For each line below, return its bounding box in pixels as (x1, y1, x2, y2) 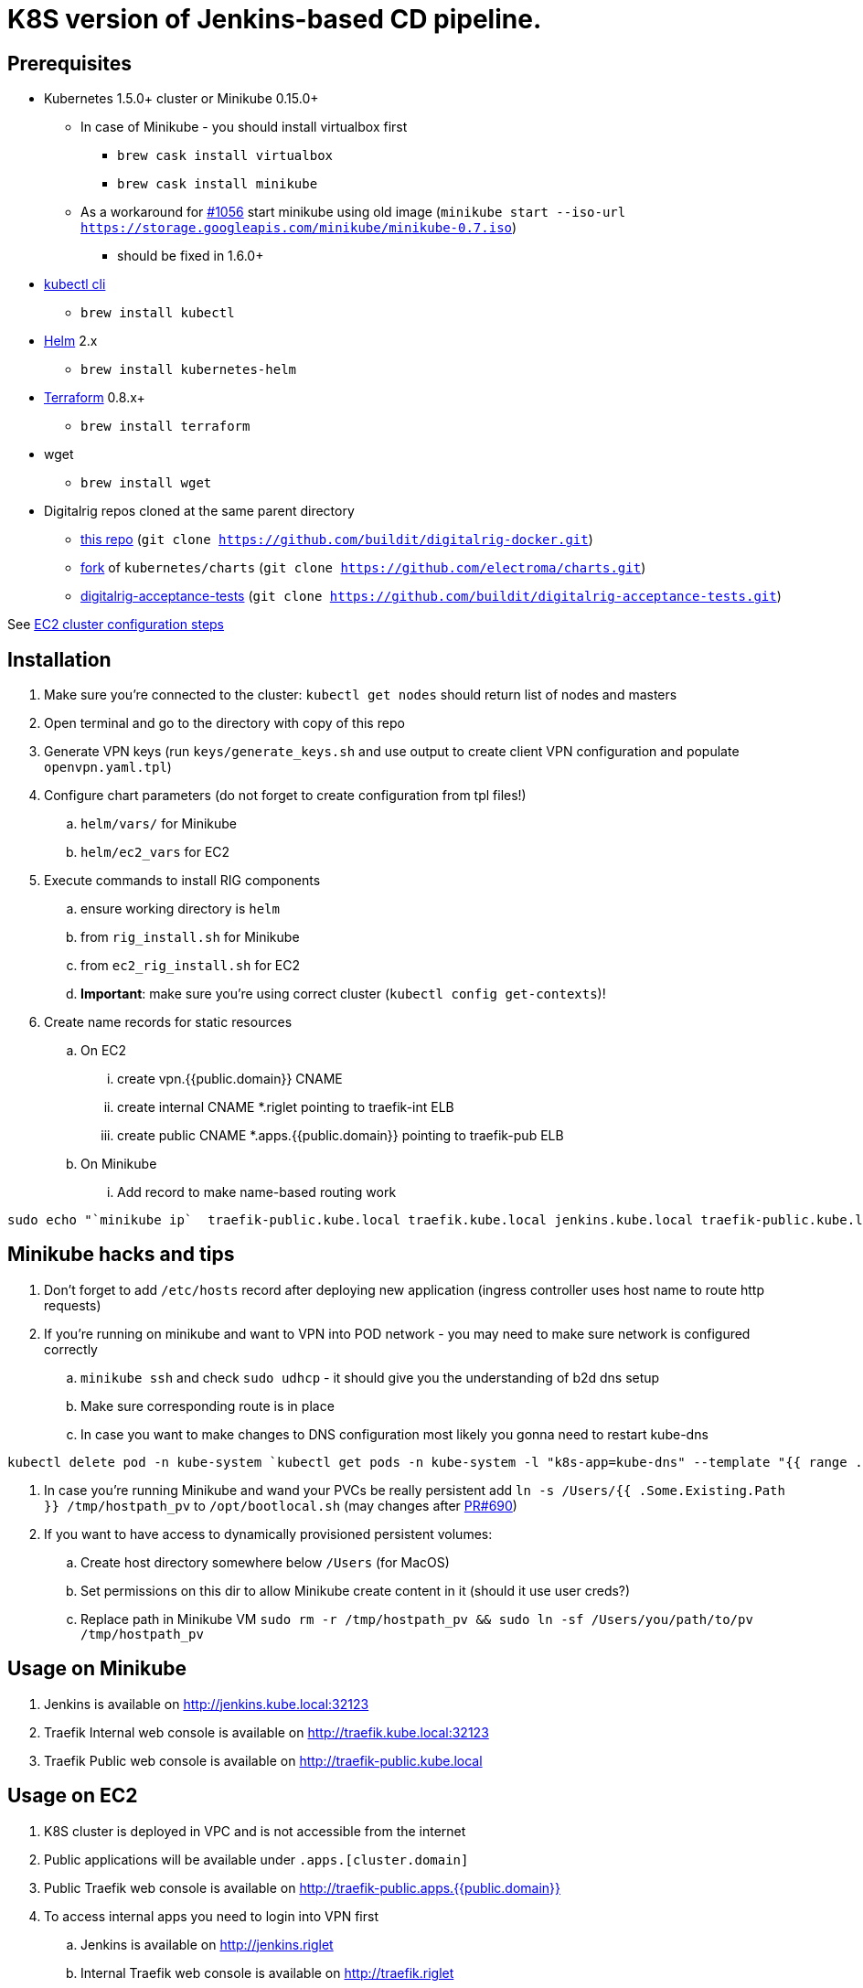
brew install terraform (80, 419, 250, 434)
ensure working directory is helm (80, 901, 280, 917)
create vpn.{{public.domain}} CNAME (117, 1071, 343, 1087)
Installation (7, 647, 112, 671)
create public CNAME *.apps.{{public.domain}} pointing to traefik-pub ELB (117, 1128, 564, 1144)
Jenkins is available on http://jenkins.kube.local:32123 (44, 1695, 369, 1712)
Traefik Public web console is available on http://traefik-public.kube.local (44, 1752, 483, 1769)
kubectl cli (44, 276, 106, 293)
